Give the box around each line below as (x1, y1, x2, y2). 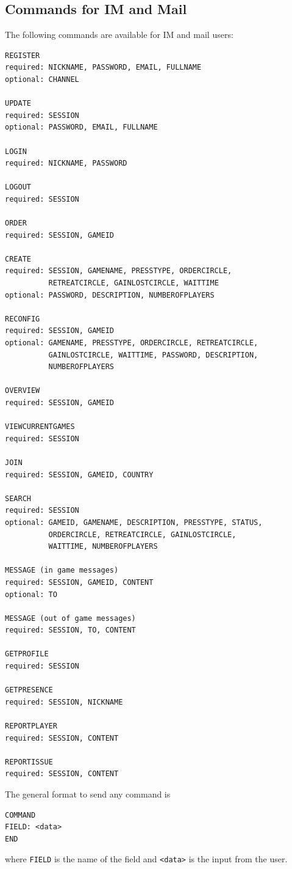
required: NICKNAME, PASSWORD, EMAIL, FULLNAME (5, 63, 202, 72)
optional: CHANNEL (5, 75, 79, 84)
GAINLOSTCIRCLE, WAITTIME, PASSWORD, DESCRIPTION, (48, 350, 258, 359)
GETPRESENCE (5, 686, 53, 695)
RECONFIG (5, 314, 40, 323)
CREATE (5, 254, 31, 263)
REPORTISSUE (5, 757, 53, 766)
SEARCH (5, 494, 31, 503)
